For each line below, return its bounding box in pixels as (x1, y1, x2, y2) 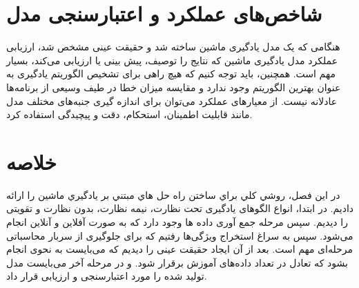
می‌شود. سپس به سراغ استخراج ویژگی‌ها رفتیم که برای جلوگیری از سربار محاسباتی (6, 228, 353, 242)
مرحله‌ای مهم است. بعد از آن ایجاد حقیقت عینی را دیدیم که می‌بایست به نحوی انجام (6, 242, 353, 256)
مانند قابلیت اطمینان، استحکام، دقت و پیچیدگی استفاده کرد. (6, 107, 253, 122)
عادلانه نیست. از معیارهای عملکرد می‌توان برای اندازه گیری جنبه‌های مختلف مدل (6, 93, 338, 108)
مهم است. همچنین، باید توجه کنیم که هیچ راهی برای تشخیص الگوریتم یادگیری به (6, 66, 336, 81)
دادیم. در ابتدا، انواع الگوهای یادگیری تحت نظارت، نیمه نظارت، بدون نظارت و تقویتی (6, 201, 354, 215)
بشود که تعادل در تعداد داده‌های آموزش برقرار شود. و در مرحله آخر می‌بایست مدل (6, 255, 348, 269)
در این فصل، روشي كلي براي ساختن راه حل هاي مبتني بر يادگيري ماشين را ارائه (6, 187, 340, 202)
